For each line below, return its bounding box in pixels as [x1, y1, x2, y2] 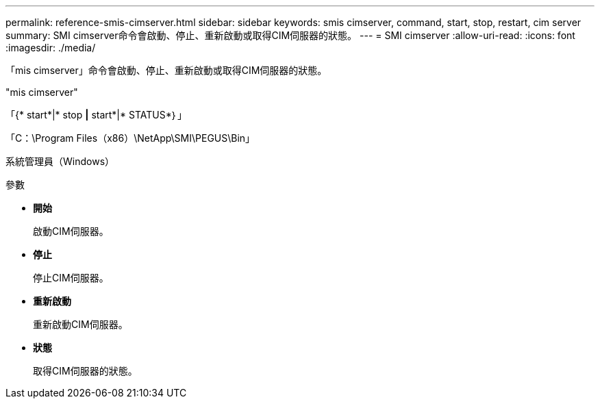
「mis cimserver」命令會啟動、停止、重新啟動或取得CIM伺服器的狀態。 [5, 64, 327, 76]
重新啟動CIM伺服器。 [33, 318, 128, 330]
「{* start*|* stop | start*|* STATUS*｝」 [5, 109, 188, 121]
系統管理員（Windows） [5, 155, 115, 167]
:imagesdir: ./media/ [5, 42, 96, 53]
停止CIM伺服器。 [33, 272, 109, 283]
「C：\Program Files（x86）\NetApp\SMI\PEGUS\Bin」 [5, 132, 255, 144]
